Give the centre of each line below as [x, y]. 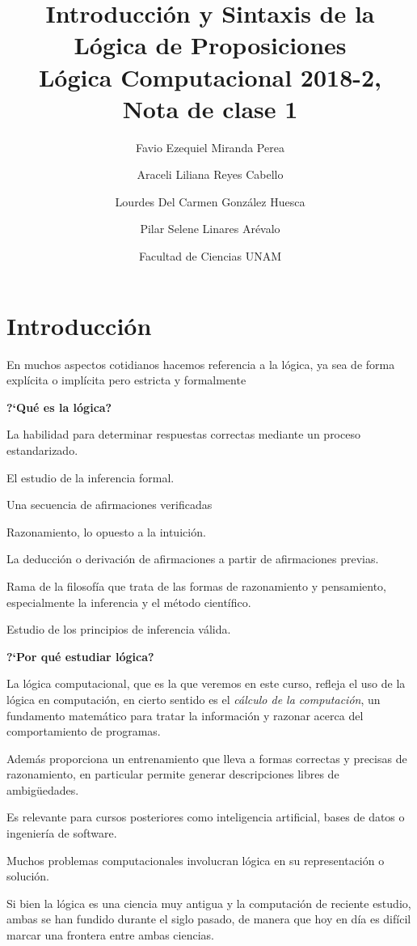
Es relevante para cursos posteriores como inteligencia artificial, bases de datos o [206, 817]
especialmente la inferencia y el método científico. [129, 602]
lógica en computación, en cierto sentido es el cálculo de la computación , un [194, 699]
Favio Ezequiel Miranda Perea [210, 147]
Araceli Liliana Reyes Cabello [210, 174]
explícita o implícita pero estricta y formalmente [126, 380]
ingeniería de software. [62, 833]
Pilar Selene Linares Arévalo [210, 229]
